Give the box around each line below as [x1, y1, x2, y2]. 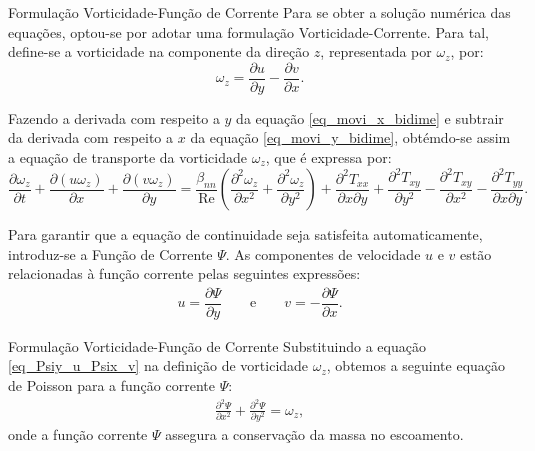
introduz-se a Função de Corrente [8, 243, 213, 264]
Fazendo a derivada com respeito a [8, 107, 220, 128]
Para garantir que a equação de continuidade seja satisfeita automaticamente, [8, 224, 483, 245]
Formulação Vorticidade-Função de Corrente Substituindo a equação [8, 335, 426, 356]
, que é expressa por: [265, 147, 392, 168]
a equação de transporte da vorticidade [8, 147, 247, 168]
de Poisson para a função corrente [8, 375, 215, 396]
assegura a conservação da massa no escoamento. [165, 424, 464, 445]
